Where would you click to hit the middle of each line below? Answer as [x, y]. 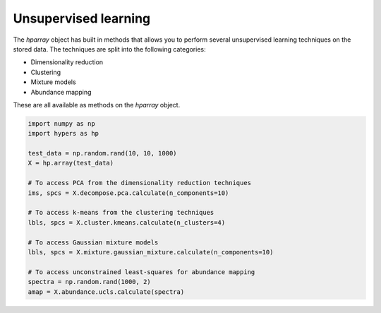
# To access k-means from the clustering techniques [121, 213]
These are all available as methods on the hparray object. [97, 105]
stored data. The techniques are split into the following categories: [109, 49]
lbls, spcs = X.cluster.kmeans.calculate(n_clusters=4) [127, 222]
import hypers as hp [63, 134]
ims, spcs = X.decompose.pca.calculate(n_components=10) [128, 193]
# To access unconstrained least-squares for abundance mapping [141, 272]
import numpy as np [61, 123]
